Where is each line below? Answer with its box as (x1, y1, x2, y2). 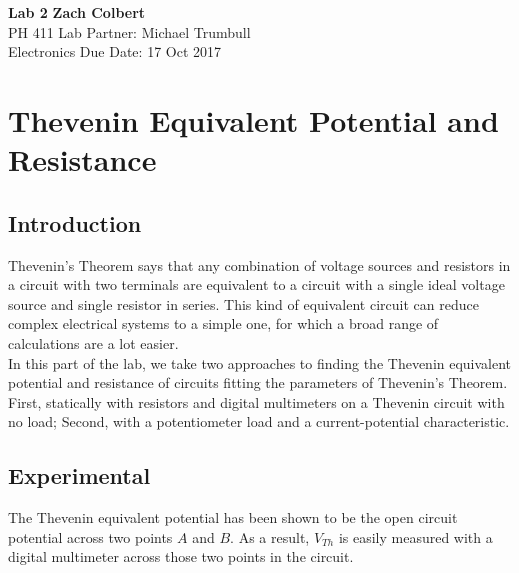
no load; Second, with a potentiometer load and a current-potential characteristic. (8, 411, 510, 432)
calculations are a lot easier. (8, 332, 179, 353)
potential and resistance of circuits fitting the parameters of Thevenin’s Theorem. (8, 372, 508, 393)
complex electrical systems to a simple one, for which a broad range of (8, 313, 439, 334)
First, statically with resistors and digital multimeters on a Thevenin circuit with (8, 391, 505, 412)
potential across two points (8, 526, 173, 547)
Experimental (8, 460, 151, 491)
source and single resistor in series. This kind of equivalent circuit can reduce (8, 293, 479, 314)
